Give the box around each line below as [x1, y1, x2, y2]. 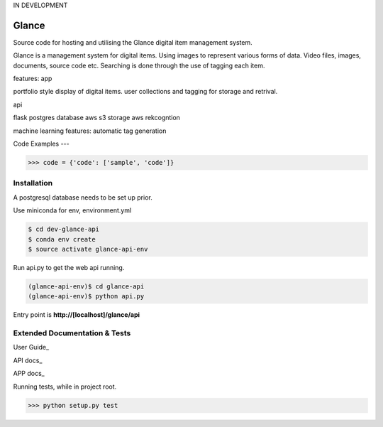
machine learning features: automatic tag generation [13, 126, 167, 135]
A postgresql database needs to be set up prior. [13, 193, 152, 202]
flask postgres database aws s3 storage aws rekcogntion [13, 114, 181, 122]
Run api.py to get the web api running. [13, 263, 125, 271]
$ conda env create [28, 235, 96, 243]
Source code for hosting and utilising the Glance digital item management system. [13, 38, 253, 46]
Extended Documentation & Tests [13, 328, 131, 338]
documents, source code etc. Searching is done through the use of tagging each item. [13, 61, 265, 70]
